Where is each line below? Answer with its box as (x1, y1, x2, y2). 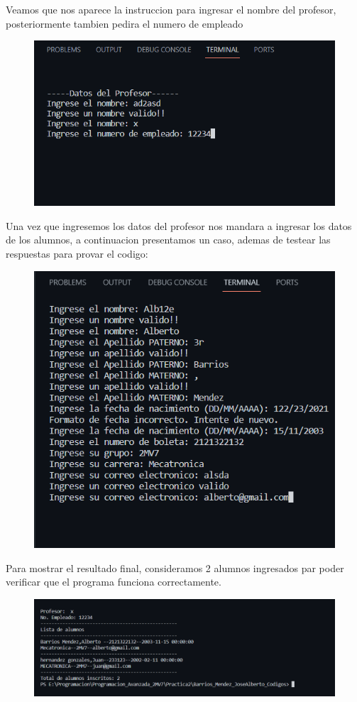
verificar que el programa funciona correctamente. (6, 574, 221, 589)
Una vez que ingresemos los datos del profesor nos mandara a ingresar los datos (6, 218, 352, 233)
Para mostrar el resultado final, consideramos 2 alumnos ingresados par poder (6, 560, 344, 575)
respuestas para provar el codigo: (6, 246, 148, 260)
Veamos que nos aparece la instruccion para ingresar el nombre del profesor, (6, 2, 336, 16)
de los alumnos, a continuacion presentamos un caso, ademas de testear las (6, 232, 331, 247)
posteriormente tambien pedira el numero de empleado (6, 16, 243, 31)
